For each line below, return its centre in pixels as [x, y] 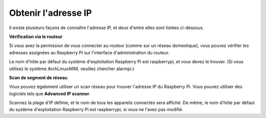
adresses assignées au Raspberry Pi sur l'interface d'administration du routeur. [89, 52]
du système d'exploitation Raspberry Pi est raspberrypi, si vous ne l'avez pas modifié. [96, 110]
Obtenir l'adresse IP [50, 13]
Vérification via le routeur [36, 37]
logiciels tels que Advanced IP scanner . [50, 93]
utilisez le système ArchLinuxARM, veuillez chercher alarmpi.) [72, 69]
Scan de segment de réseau [38, 78]
